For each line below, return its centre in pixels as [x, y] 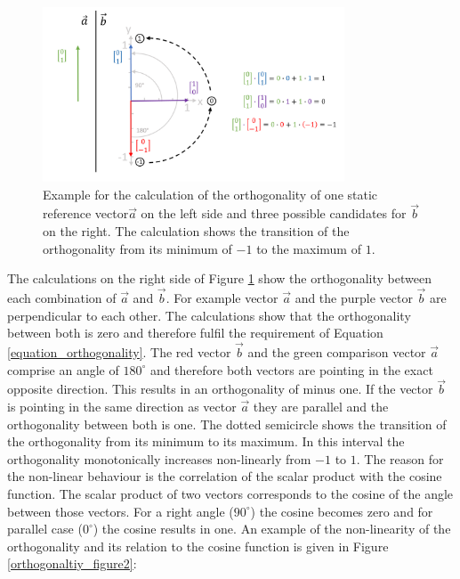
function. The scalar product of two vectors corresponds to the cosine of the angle [230, 494]
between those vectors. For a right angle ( [121, 511]
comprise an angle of [63, 369]
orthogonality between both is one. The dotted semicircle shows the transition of [227, 424]
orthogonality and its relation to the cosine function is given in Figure [198, 546]
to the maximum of [309, 248]
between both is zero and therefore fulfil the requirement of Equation [195, 333]
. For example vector [222, 298]
